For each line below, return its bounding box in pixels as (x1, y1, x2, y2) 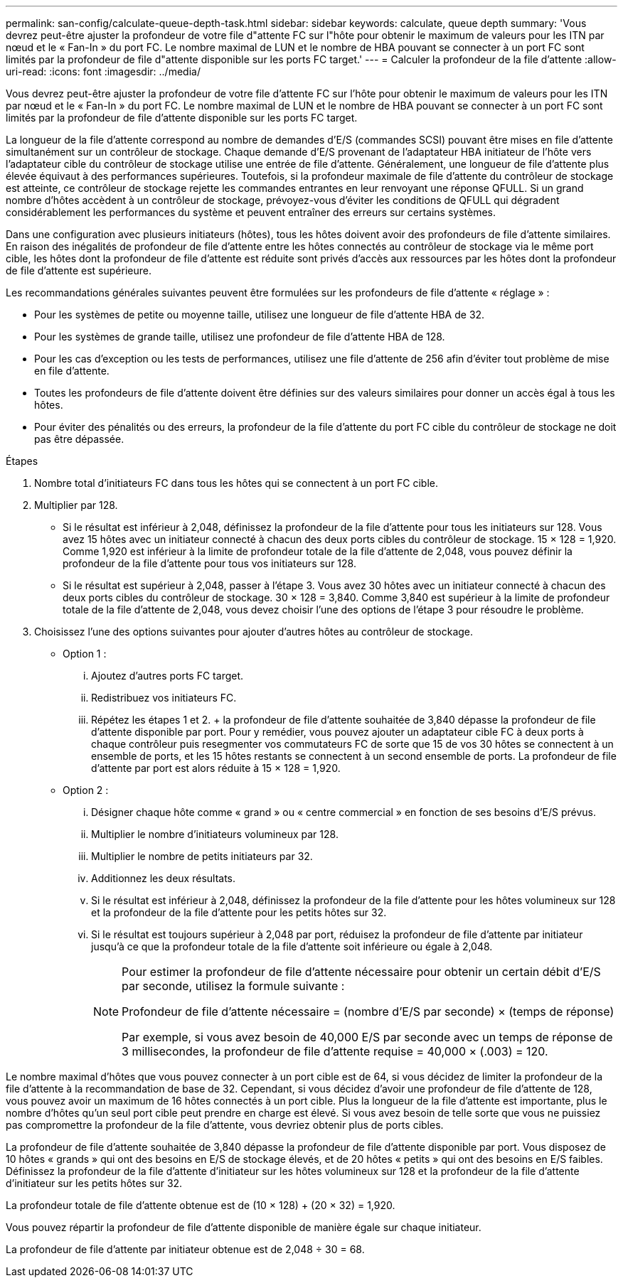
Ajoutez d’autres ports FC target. (91, 670, 244, 682)
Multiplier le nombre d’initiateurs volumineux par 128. (91, 828, 339, 840)
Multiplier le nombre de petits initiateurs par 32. (91, 850, 313, 862)
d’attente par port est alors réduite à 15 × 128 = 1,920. (91, 762, 341, 774)
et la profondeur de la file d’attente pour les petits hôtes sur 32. (91, 906, 387, 918)
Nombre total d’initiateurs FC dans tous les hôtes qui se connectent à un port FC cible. (34, 477, 438, 489)
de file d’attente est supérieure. (6, 264, 151, 277)
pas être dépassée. (34, 433, 124, 445)
